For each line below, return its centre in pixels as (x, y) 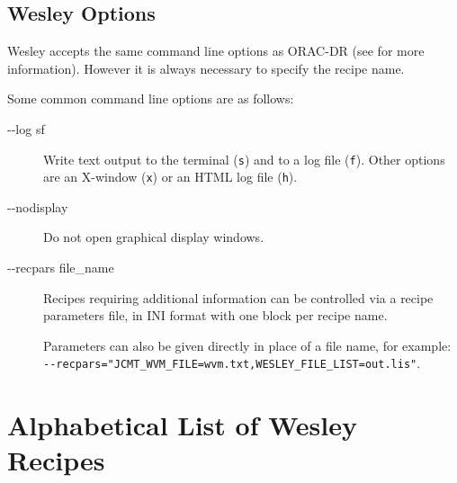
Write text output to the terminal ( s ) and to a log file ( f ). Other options (244, 159)
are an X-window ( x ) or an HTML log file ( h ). (170, 177)
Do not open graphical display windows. (154, 237)
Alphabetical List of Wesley (182, 425)
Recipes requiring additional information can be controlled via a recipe (238, 297)
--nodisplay (38, 206)
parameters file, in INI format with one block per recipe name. (215, 315)
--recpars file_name (61, 268)
